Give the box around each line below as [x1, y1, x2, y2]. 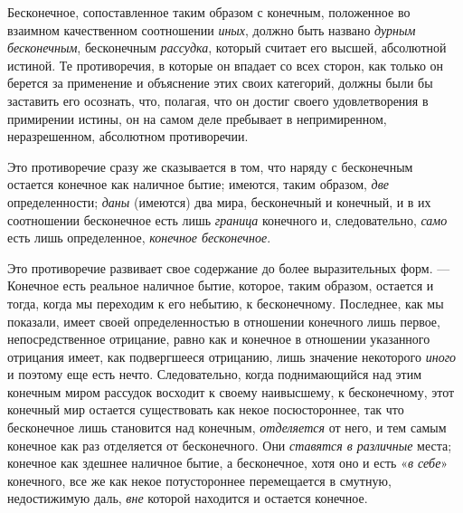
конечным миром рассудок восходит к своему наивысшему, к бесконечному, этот [7, 382, 455, 401]
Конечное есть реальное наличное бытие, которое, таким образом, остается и [7, 276, 434, 295]
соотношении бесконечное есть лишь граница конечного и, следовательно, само [7, 210, 448, 229]
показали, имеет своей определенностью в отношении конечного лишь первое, [7, 311, 440, 330]
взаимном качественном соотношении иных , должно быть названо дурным [7, 20, 416, 39]
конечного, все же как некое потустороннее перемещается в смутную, [7, 470, 392, 489]
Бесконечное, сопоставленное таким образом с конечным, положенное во [7, 3, 411, 21]
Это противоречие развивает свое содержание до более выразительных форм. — [7, 258, 450, 277]
